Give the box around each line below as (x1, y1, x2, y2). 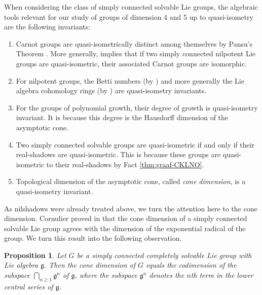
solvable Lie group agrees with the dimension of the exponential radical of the (4, 223, 246, 233)
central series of (4, 281, 53, 291)
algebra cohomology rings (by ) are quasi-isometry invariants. (16, 85, 207, 96)
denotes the (149, 270, 184, 280)
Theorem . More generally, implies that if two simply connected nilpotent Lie (16, 48, 255, 59)
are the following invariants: (4, 21, 91, 32)
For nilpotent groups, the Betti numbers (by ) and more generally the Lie (16, 75, 244, 86)
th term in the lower (191, 270, 253, 280)
